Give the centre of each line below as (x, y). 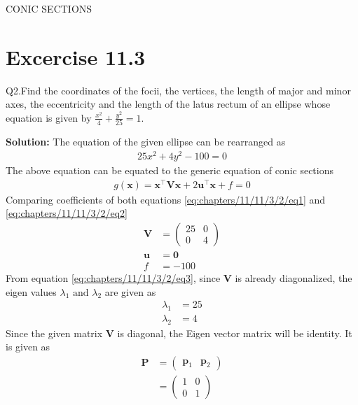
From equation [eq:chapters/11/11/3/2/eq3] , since (113, 277)
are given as (130, 291)
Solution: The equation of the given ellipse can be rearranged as (146, 142)
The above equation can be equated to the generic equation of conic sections (170, 170)
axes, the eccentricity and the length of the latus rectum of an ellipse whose (168, 104)
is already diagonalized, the (294, 277)
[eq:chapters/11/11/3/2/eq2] (67, 213)
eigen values (31, 291)
